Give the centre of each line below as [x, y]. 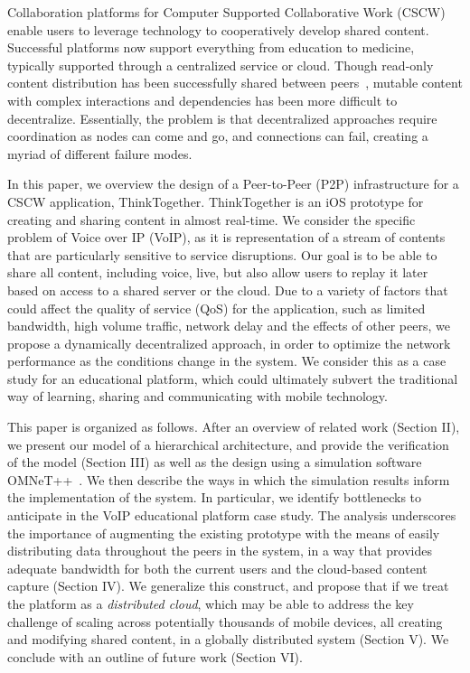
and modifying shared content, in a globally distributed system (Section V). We [228, 639]
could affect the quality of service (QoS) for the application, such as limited [216, 308]
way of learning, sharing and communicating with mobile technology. [197, 396]
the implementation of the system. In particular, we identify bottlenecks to [215, 497]
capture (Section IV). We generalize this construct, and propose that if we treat [228, 586]
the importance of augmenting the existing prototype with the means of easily [224, 533]
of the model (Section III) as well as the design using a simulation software [215, 462]
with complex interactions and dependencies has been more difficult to [202, 100]
